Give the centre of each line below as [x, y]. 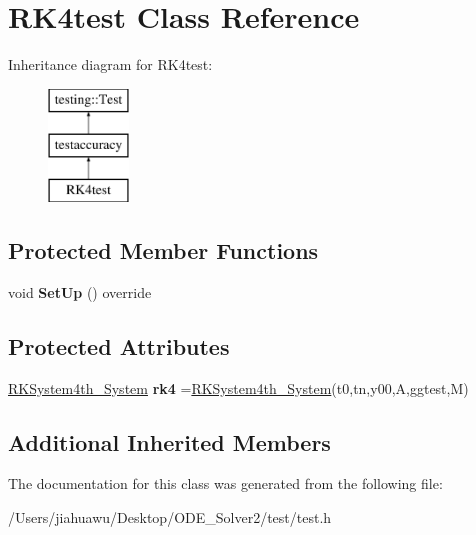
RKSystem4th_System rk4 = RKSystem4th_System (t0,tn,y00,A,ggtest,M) [238, 387]
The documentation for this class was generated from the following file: [225, 483]
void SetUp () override [80, 291]
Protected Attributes [119, 345]
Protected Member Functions [163, 250]
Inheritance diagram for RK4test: [110, 64]
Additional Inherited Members [169, 441]
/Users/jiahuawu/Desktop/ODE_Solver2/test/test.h [170, 517]
